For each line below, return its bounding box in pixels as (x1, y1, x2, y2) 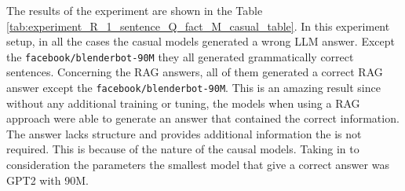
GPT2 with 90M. (6, 171, 89, 188)
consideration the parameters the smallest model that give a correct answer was (6, 156, 389, 173)
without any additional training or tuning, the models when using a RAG (6, 94, 360, 111)
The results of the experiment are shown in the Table (6, 2, 263, 18)
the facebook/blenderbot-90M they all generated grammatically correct (6, 48, 354, 64)
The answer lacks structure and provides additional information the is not (6, 125, 362, 141)
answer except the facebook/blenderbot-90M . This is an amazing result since (6, 79, 381, 96)
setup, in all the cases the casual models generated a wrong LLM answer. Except (6, 33, 395, 50)
